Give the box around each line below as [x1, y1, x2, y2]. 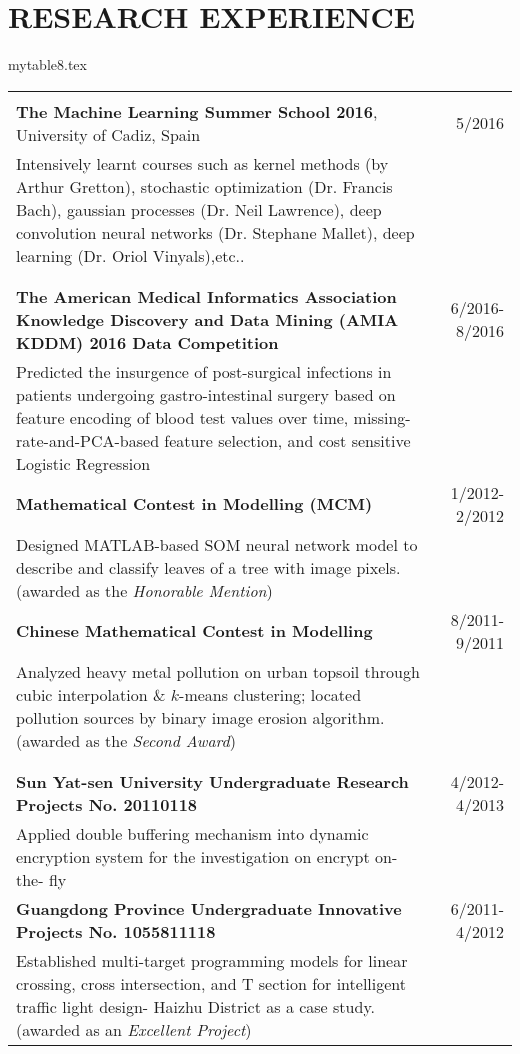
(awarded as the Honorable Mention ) [16, 578, 273, 602]
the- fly [16, 867, 67, 891]
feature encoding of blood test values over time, [16, 405, 349, 429]
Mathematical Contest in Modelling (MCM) [16, 492, 373, 516]
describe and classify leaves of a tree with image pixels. [16, 555, 401, 579]
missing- [353, 405, 411, 429]
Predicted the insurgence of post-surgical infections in [16, 359, 392, 383]
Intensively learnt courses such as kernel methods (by [16, 151, 389, 175]
